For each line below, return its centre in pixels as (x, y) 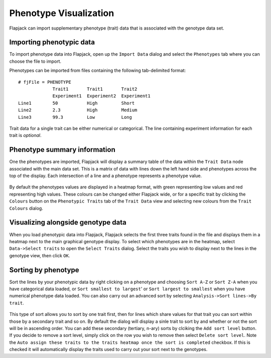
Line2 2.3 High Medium (78, 110)
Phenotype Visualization (62, 13)
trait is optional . (26, 135)
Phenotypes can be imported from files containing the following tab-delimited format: (98, 71)
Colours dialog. (26, 208)
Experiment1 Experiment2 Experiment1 (101, 96)
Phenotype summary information (62, 150)
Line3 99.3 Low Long (75, 117)
